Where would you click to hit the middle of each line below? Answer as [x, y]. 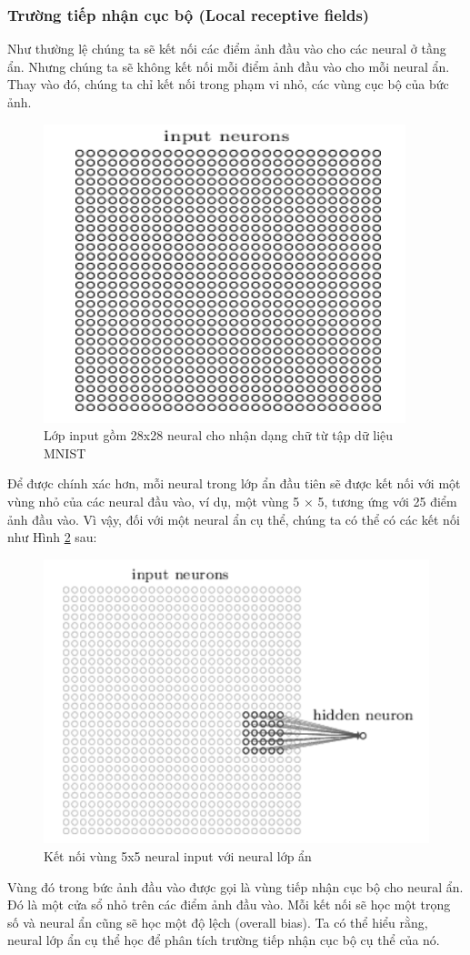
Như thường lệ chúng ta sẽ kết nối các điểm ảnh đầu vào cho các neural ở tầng [227, 49]
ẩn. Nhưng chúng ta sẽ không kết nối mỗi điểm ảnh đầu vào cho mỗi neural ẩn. [229, 66]
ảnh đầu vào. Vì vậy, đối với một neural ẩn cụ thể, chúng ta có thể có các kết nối [234, 519]
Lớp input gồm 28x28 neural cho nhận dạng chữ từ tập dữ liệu [219, 435]
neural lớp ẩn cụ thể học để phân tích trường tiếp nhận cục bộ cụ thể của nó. [224, 940]
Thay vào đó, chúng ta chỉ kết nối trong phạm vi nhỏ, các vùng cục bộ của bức [228, 84]
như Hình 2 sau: [52, 537]
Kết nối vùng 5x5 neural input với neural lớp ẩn [178, 855]
